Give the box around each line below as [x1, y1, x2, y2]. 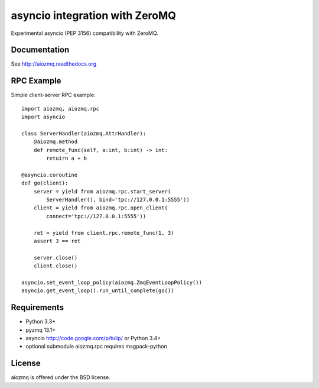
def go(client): [21, 180, 69, 186]
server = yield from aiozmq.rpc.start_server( [33, 188, 171, 195]
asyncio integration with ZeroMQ [11, 9, 177, 22]
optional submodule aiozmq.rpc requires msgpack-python [25, 343, 168, 350]
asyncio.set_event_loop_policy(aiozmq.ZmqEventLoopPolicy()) [21, 279, 202, 286]
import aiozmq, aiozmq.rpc [21, 105, 100, 112]
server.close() [33, 254, 78, 261]
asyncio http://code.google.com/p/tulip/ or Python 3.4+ [25, 335, 161, 342]
